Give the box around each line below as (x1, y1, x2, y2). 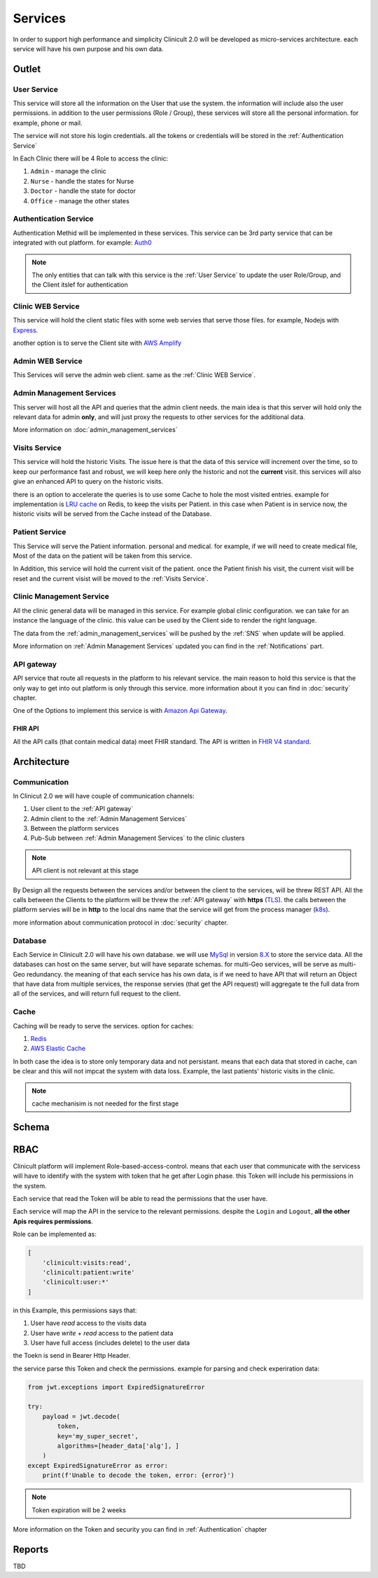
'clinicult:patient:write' (42, 1269, 136, 1276)
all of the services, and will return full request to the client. (13, 989, 181, 998)
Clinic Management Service (13, 592, 110, 601)
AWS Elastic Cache (30, 1045, 86, 1053)
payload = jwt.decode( (42, 1413, 120, 1420)
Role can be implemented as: (13, 1230, 97, 1239)
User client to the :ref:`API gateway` (30, 805, 134, 813)
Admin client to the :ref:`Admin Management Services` (30, 814, 188, 823)
